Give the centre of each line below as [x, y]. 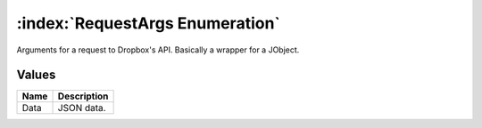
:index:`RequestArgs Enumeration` [149, 23]
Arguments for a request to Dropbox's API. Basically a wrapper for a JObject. [158, 50]
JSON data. [82, 108]
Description [83, 96]
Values [36, 75]
